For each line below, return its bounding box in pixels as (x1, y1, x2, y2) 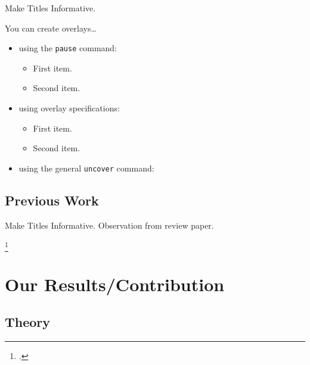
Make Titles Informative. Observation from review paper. (5, 219, 214, 231)
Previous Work (5, 191, 99, 209)
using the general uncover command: (18, 161, 154, 174)
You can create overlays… (5, 21, 97, 34)
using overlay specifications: (18, 102, 120, 114)
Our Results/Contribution (5, 272, 225, 296)
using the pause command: (18, 42, 117, 54)
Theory (5, 313, 51, 331)
